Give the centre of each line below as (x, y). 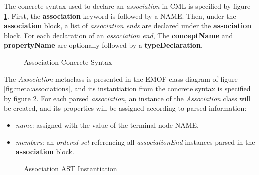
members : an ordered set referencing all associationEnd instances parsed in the (135, 141)
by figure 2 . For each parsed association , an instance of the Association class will (127, 98)
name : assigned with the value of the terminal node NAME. (107, 124)
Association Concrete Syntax (68, 62)
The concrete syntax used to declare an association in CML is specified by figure (127, 6)
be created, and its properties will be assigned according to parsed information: (125, 108)
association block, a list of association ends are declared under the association (128, 26)
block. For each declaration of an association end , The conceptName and (119, 35)
